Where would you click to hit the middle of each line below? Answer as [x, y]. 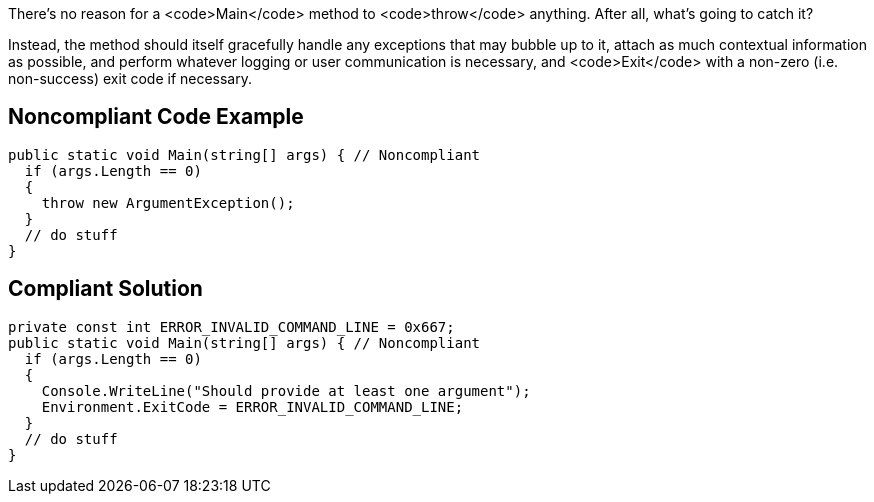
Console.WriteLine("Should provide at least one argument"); [286, 390]
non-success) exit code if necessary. [130, 78]
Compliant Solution [105, 289]
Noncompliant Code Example [156, 117]
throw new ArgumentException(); [168, 202]
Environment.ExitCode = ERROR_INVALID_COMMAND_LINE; [252, 406]
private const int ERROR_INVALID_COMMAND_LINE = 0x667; [231, 326]
